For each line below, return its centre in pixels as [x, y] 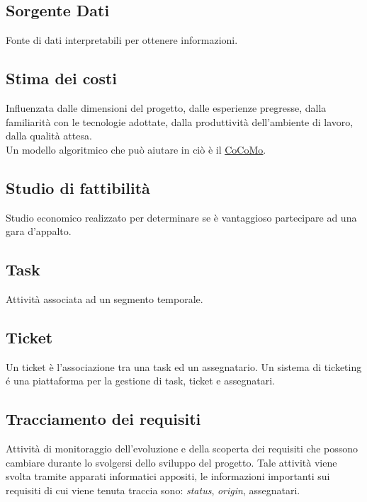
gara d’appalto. [39, 231]
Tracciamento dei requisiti [103, 419]
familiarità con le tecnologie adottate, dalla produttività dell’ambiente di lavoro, [180, 121]
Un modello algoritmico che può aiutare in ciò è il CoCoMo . [136, 149]
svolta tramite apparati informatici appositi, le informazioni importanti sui [168, 476]
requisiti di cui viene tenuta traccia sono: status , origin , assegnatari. [153, 490]
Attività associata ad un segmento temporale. [105, 298]
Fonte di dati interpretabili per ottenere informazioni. [122, 40]
